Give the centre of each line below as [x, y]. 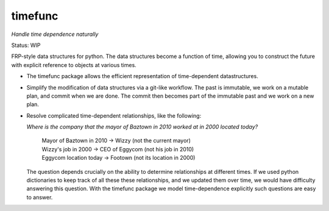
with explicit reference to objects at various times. [74, 65]
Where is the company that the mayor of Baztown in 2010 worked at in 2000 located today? [142, 127]
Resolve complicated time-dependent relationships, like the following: [114, 115]
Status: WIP [26, 45]
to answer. [40, 197]
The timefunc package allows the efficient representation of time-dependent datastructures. [142, 76]
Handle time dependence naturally [55, 34]
